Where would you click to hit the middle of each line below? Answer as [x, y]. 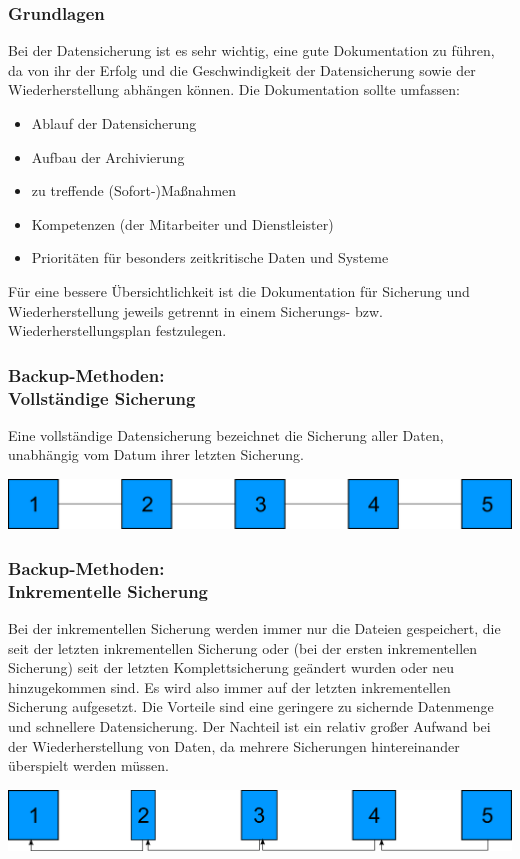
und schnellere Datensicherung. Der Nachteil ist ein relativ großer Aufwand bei [249, 725]
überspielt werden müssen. [88, 765]
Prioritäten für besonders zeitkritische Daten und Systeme [210, 257]
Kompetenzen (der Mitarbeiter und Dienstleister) [182, 223]
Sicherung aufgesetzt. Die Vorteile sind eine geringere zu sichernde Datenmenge [251, 706]
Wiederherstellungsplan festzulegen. [117, 330]
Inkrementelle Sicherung [108, 590]
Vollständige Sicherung [102, 397]
